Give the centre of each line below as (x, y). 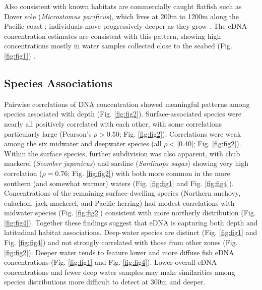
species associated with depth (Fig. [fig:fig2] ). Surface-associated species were (123, 114)
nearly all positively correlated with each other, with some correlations (113, 123)
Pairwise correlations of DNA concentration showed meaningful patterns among (127, 104)
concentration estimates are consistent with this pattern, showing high (113, 36)
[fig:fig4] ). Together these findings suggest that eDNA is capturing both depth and (131, 222)
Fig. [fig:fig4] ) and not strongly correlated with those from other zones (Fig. (121, 242)
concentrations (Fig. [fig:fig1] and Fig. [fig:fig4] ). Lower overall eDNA (111, 262)
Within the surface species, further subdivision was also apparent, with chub (122, 153)
